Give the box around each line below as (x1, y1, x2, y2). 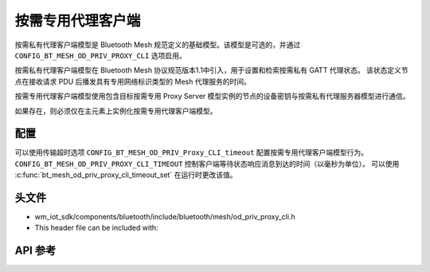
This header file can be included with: (34, 223, 158, 233)
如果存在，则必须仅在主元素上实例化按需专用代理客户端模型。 (14, 106, 217, 116)
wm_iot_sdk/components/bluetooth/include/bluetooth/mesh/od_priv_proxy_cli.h (34, 212, 295, 222)
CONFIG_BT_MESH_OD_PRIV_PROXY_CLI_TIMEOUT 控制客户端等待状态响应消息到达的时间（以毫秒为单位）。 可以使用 (14, 159, 400, 168)
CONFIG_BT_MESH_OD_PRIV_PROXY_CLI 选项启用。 (14, 50, 186, 60)
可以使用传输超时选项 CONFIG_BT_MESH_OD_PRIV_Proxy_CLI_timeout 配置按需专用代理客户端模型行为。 (14, 148, 369, 157)
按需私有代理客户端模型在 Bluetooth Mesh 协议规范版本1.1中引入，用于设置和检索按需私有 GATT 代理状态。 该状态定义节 (14, 65, 409, 75)
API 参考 (14, 244, 57, 258)
